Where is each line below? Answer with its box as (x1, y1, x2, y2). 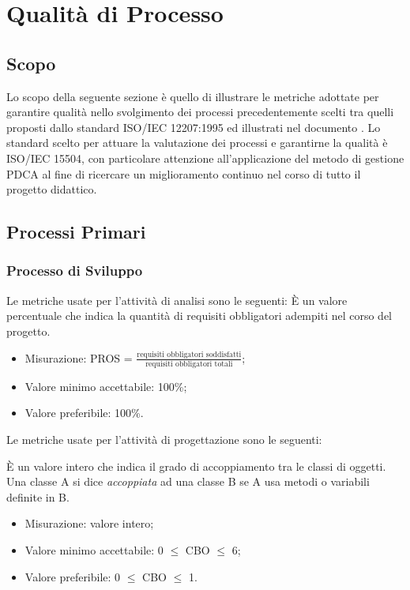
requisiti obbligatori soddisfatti (137, 351, 242, 359)
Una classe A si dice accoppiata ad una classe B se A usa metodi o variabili (6, 473, 370, 490)
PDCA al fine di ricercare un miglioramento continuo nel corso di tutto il (6, 165, 361, 182)
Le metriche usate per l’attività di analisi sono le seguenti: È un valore (6, 291, 348, 308)
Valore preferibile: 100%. (24, 404, 144, 421)
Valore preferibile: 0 (24, 568, 121, 584)
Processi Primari (6, 220, 146, 244)
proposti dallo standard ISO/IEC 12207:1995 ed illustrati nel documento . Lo (6, 118, 381, 135)
